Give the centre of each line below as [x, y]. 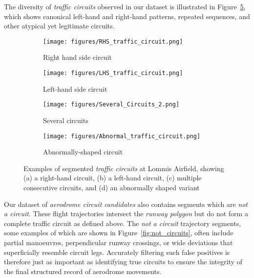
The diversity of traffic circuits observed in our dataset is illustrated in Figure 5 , [125, 6]
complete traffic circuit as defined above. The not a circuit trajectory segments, [123, 223]
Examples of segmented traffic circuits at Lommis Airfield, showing [124, 168]
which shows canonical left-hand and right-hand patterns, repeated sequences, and [127, 16]
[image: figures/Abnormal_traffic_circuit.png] [122, 136]
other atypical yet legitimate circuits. [59, 26]
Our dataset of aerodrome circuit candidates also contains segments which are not [126, 204]
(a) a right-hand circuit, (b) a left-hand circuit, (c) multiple [113, 178]
